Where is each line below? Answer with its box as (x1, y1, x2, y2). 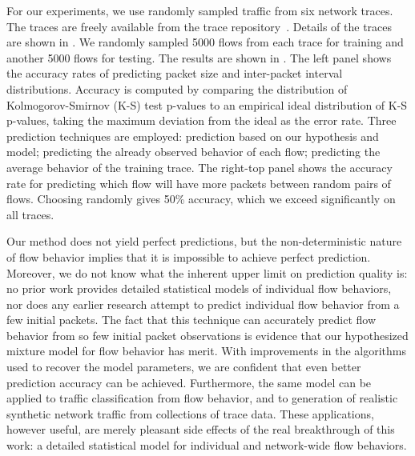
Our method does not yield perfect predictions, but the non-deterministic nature (6, 233, 402, 250)
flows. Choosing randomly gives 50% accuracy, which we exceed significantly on (6, 190, 396, 207)
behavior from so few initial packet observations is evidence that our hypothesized (6, 326, 409, 343)
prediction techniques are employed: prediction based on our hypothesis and (6, 127, 379, 144)
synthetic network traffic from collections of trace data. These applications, (6, 405, 374, 422)
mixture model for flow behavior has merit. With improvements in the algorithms (6, 342, 407, 359)
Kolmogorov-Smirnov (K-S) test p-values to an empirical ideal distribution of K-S (6, 96, 408, 113)
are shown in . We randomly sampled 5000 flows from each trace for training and (6, 34, 404, 50)
